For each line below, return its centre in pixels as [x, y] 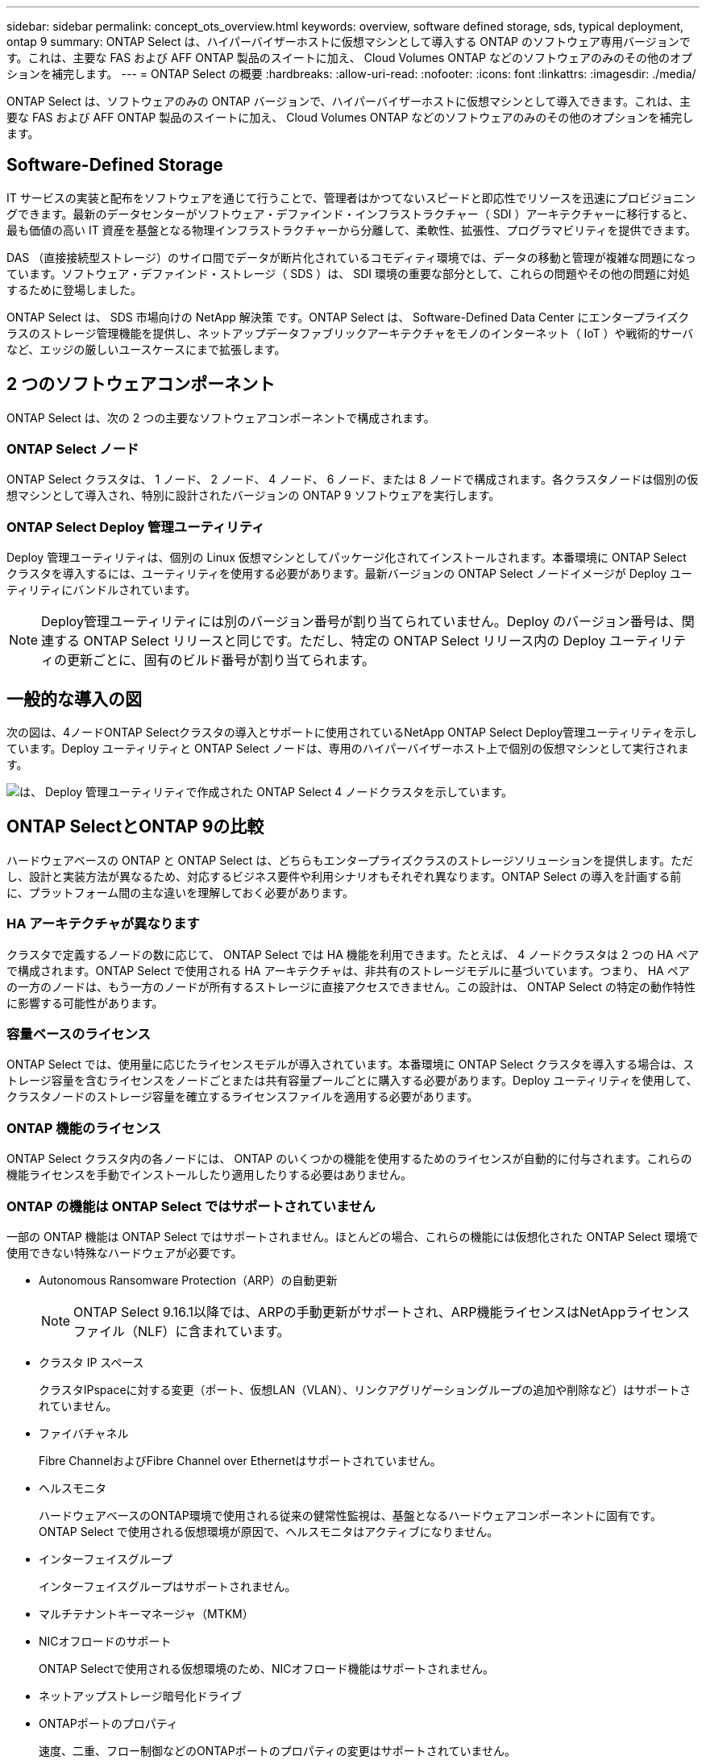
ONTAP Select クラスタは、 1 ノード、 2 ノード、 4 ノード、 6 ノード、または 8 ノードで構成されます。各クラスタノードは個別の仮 [353, 479]
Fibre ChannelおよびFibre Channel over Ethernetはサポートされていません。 [240, 1460]
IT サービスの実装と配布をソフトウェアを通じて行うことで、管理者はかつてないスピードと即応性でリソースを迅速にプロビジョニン [351, 197]
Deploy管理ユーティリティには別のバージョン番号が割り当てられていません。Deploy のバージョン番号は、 [361, 622]
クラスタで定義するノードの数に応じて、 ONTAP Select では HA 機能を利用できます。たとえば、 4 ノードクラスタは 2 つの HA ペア [353, 954]
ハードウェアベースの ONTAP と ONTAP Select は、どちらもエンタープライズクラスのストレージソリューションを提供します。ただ [350, 860]
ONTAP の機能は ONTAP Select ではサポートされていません [191, 1206]
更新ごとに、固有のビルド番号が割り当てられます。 [221, 660]
